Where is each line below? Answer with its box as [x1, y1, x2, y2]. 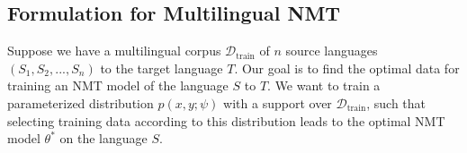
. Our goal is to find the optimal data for [234, 58, 460, 77]
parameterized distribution [7, 93, 154, 112]
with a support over [223, 93, 332, 112]
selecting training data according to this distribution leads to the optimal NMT [7, 111, 445, 130]
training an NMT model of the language [7, 76, 229, 95]
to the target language [100, 58, 223, 77]
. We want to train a [267, 76, 381, 95]
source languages [285, 41, 378, 60]
